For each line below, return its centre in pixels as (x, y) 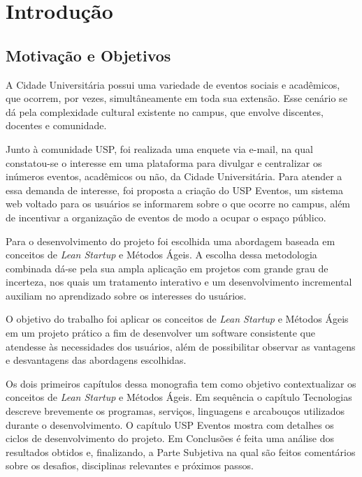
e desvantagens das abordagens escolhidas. (96, 360)
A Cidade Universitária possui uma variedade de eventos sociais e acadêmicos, (173, 84)
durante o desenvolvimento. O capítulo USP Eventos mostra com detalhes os (170, 424)
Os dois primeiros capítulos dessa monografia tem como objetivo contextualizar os (181, 383)
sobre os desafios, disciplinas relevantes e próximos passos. (130, 465)
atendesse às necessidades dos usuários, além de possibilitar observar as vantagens (181, 346)
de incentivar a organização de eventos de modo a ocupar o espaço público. (166, 217)
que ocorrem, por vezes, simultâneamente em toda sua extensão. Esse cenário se (176, 98)
